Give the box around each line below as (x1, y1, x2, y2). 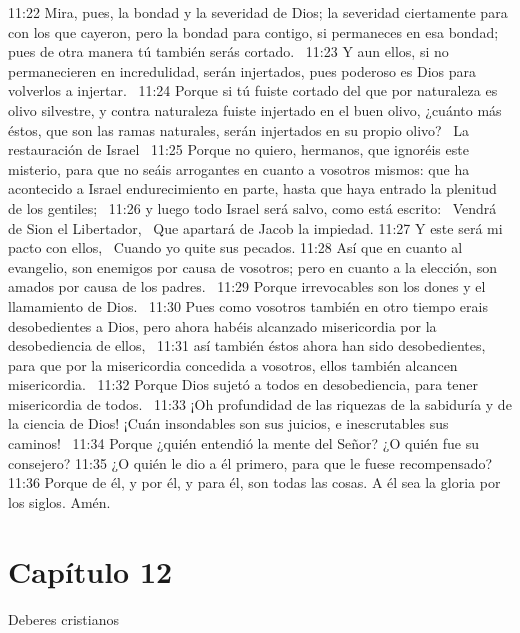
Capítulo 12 (8, 550, 173, 591)
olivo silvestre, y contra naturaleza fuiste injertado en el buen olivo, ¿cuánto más (8, 99, 502, 120)
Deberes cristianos (8, 608, 119, 629)
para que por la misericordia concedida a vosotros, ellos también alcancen (8, 354, 458, 375)
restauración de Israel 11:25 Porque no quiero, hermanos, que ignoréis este (8, 139, 469, 160)
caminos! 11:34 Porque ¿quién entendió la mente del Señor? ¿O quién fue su (8, 433, 479, 454)
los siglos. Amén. (8, 491, 111, 512)
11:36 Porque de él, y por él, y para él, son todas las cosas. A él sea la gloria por (8, 472, 501, 493)
